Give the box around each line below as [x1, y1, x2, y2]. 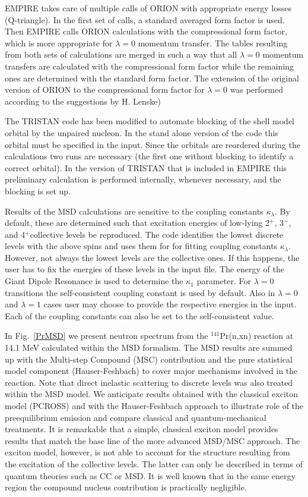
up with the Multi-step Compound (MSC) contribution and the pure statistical [5, 353, 293, 365]
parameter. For [196, 275, 251, 287]
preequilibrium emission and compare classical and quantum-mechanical [5, 411, 266, 423]
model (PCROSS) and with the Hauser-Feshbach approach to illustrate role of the [5, 400, 304, 411]
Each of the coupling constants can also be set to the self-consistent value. [5, 309, 274, 322]
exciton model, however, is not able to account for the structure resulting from [5, 446, 290, 458]
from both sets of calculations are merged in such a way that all [5, 48, 237, 61]
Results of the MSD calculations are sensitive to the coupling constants [5, 205, 263, 217]
